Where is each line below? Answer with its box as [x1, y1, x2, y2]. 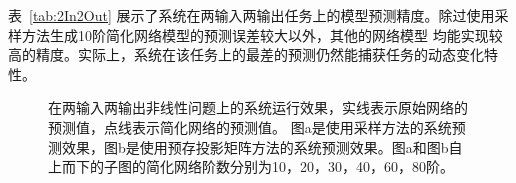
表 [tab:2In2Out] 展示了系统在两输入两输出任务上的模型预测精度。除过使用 [8, 5, 495, 25]
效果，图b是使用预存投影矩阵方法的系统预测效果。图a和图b [61, 136, 449, 157]
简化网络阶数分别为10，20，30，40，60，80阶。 [145, 156, 454, 177]
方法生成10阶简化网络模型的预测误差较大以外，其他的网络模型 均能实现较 [21, 24, 503, 45]
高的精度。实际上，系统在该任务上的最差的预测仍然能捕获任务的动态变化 [8, 44, 484, 65]
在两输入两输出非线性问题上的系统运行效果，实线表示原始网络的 [48, 97, 468, 118]
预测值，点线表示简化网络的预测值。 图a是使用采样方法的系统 [48, 116, 452, 137]
